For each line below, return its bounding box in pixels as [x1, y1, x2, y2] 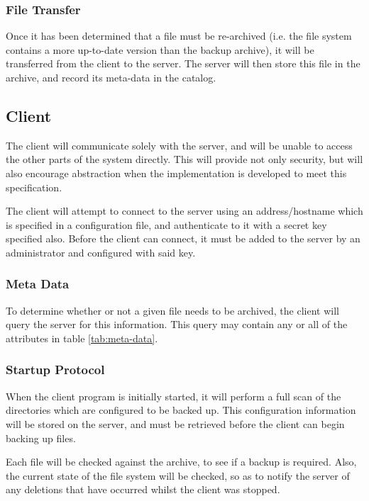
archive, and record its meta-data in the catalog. [6, 70, 216, 84]
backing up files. [6, 430, 76, 445]
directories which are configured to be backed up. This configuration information [6, 403, 356, 417]
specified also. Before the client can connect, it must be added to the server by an [6, 231, 360, 246]
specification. [6, 179, 62, 194]
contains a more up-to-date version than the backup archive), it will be [6, 42, 314, 57]
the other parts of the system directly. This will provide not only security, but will [6, 152, 363, 167]
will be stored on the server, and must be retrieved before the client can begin [6, 416, 345, 431]
